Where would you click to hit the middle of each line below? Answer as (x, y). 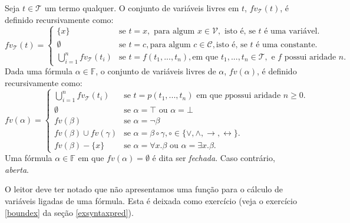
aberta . (17, 169)
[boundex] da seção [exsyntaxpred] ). (69, 212)
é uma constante (285, 45)
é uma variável (291, 32)
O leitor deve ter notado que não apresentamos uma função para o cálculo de (144, 189)
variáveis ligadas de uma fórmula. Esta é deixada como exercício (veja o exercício (151, 201)
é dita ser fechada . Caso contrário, (214, 158)
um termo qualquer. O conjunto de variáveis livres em (142, 8)
